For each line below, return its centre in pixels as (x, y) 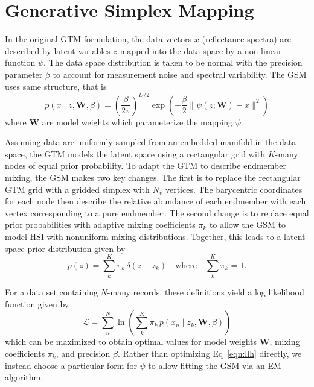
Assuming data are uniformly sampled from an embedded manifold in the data (151, 142)
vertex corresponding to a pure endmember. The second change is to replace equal (157, 212)
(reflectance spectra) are (247, 39)
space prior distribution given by (65, 248)
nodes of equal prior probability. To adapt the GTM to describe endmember (146, 165)
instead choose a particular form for (71, 365)
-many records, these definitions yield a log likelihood (206, 292)
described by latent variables (58, 50)
